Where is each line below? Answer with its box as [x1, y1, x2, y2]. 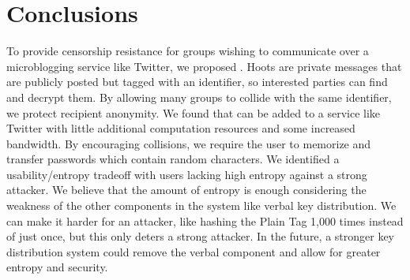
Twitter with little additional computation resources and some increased [6, 120, 355, 136]
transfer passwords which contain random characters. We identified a [6, 151, 340, 167]
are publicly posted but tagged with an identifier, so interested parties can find [6, 73, 388, 90]
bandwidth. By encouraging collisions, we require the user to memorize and [6, 135, 371, 151]
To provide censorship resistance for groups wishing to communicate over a [6, 43, 369, 59]
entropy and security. [6, 259, 108, 275]
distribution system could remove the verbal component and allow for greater [6, 243, 381, 259]
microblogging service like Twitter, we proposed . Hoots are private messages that [6, 58, 402, 74]
